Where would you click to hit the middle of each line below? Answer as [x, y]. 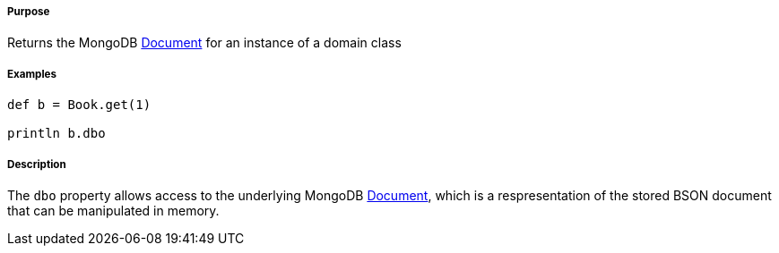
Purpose [29, 12]
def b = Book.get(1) [79, 105]
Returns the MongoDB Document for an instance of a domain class [204, 43]
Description [37, 164]
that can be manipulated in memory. [113, 210]
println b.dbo [56, 134]
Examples [32, 74]
